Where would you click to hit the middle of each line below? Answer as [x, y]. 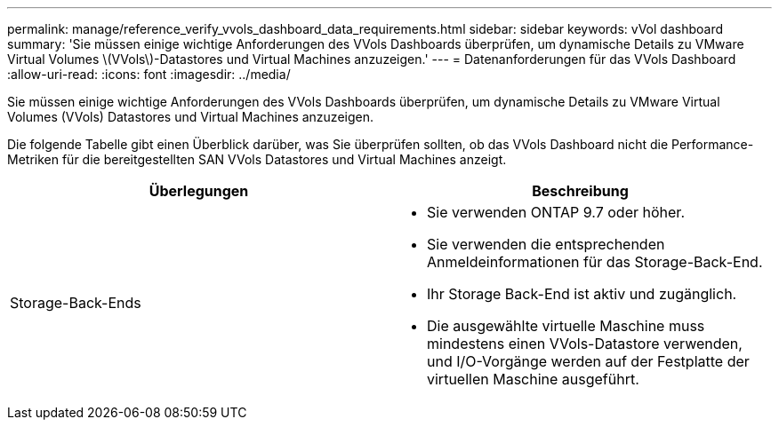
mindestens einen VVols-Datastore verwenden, [585, 344]
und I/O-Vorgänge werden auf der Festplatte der [588, 361]
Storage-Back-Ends [76, 303]
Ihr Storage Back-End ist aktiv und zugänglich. [582, 294]
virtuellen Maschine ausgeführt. [533, 379]
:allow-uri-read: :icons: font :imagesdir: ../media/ [149, 74]
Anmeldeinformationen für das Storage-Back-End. [595, 262]
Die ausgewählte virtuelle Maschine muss [566, 326]
